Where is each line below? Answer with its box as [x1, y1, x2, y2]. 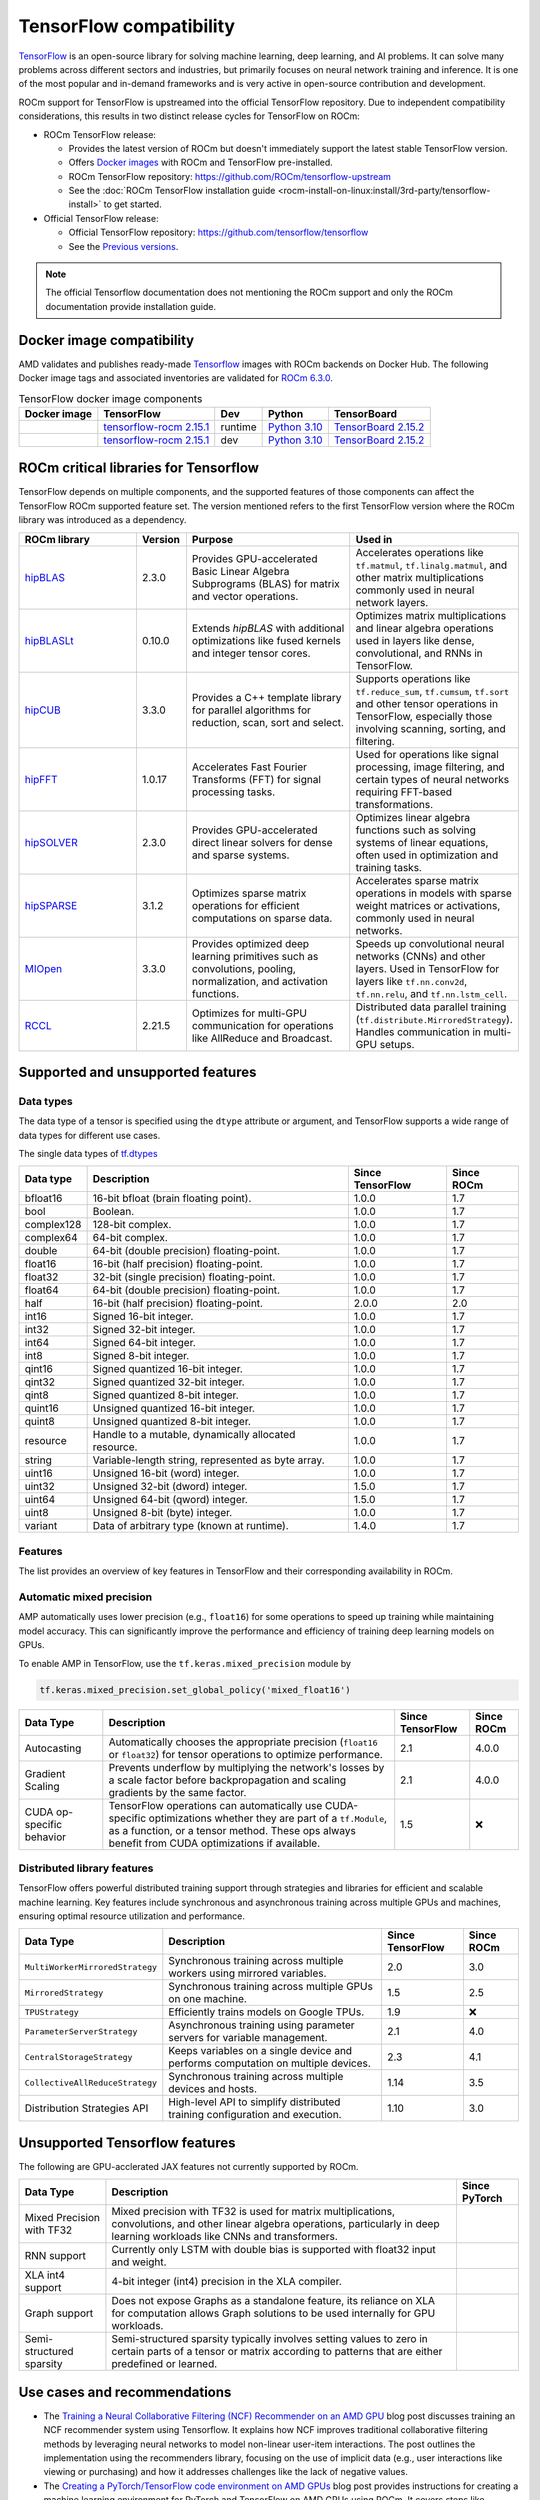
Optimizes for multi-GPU [191, 1006, 307, 1020]
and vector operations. [191, 589, 299, 603]
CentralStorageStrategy [24, 2051, 133, 2062]
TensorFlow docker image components [18, 391, 203, 405]
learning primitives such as [191, 949, 319, 963]
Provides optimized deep [191, 936, 310, 950]
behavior [24, 1830, 67, 1844]
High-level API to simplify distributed [168, 2095, 341, 2109]
